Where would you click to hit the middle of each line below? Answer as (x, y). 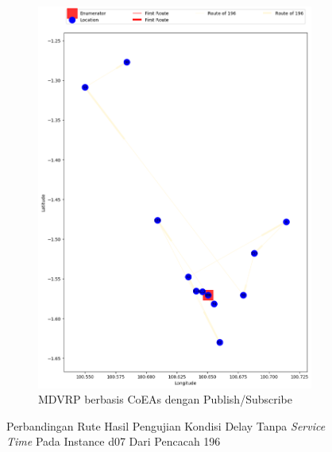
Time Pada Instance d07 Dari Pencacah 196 (114, 441)
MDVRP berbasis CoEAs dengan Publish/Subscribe (165, 399)
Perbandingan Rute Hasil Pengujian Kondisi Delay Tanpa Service (166, 425)
